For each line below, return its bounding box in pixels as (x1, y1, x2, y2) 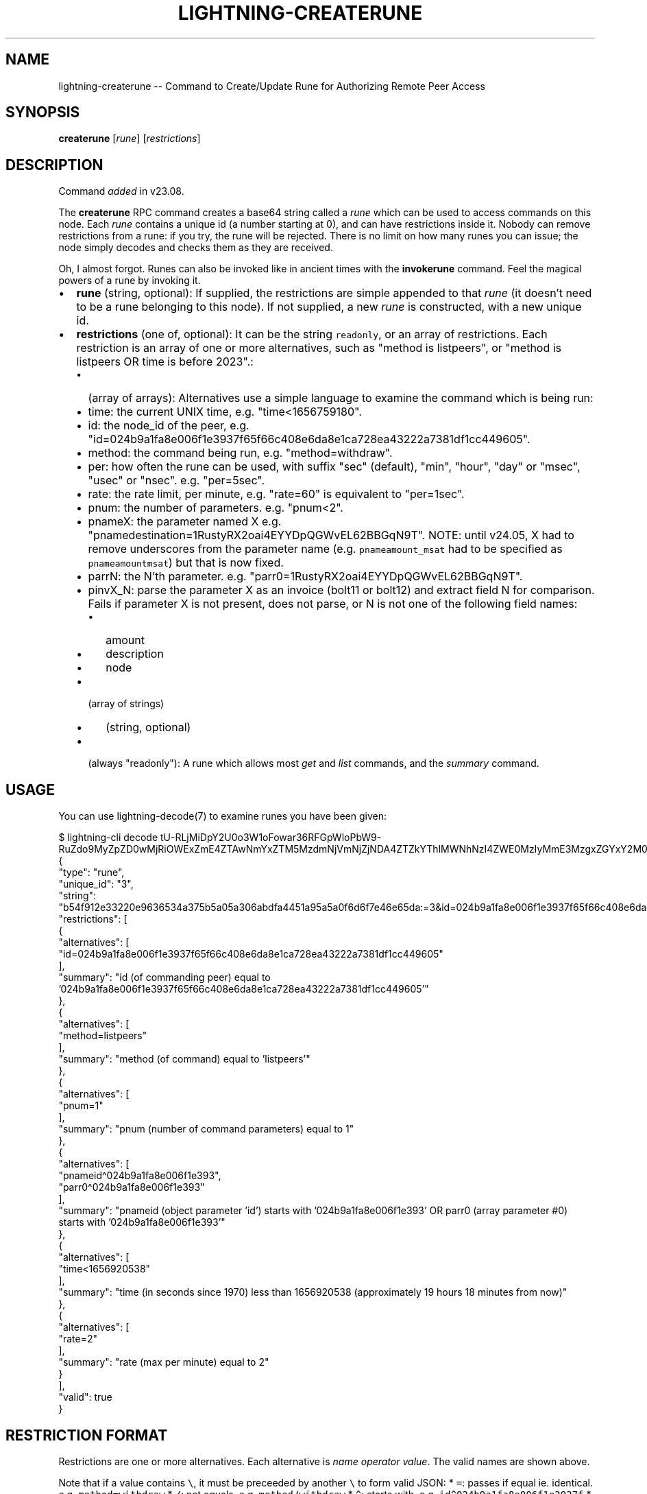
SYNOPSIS (5, 104, 80, 121)
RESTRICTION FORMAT (5, 1426, 168, 1444)
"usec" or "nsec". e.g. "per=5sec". (88, 473, 265, 488)
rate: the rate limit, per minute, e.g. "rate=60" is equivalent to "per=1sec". (88, 487, 465, 501)
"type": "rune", (58, 866, 125, 879)
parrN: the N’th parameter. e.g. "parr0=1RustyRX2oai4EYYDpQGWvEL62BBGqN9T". (88, 569, 523, 584)
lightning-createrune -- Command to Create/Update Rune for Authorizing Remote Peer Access (58, 80, 485, 92)
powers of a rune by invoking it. (58, 274, 201, 287)
